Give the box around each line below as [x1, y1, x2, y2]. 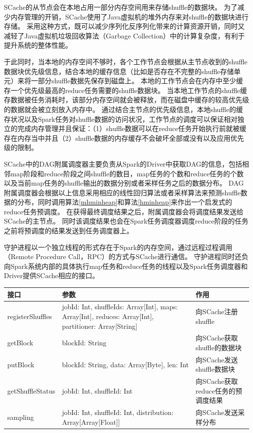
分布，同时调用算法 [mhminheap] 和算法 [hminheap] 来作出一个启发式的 [17, 197, 233, 207]
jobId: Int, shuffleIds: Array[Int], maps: [62, 301, 178, 312]
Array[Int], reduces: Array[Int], [62, 311, 154, 321]
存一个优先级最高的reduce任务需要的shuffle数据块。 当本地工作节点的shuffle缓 [4, 85, 247, 95]
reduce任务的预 [196, 385, 242, 395]
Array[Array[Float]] [62, 416, 120, 427]
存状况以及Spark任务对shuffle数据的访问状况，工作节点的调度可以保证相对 [4, 113, 238, 124]
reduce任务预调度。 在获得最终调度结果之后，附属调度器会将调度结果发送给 [4, 206, 244, 216]
